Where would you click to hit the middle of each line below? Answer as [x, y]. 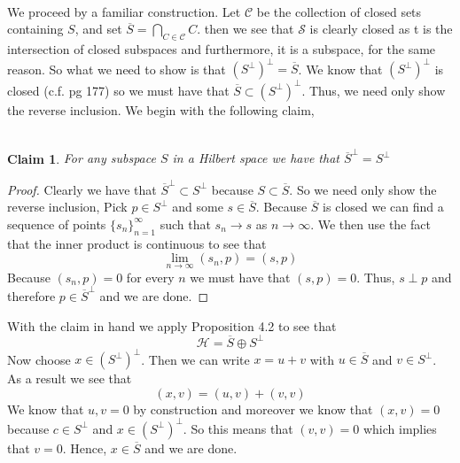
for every [150, 277]
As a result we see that [70, 378]
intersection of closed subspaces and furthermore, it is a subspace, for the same [222, 48]
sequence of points [57, 224]
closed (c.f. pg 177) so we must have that [118, 90]
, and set [98, 29]
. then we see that [246, 29]
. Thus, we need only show [374, 90]
